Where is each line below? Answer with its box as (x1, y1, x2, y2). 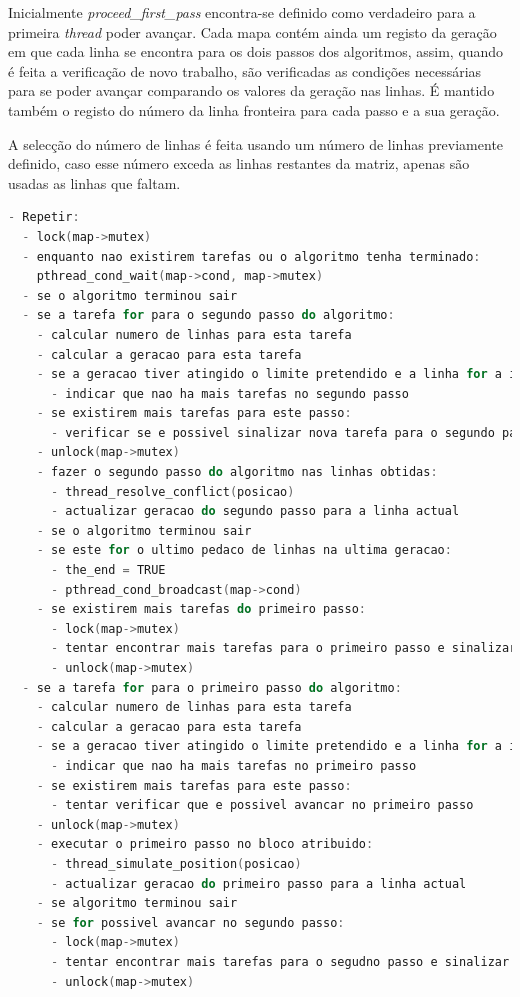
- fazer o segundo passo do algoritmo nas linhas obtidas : (36, 465, 438, 480)
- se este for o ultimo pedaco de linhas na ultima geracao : (36, 543, 452, 558)
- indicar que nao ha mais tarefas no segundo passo (50, 386, 409, 401)
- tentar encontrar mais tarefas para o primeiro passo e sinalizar (50, 641, 517, 656)
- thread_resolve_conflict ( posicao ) (50, 484, 295, 499)
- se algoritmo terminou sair (36, 896, 238, 911)
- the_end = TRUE (50, 563, 166, 578)
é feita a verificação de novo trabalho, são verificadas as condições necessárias (8, 60, 482, 81)
